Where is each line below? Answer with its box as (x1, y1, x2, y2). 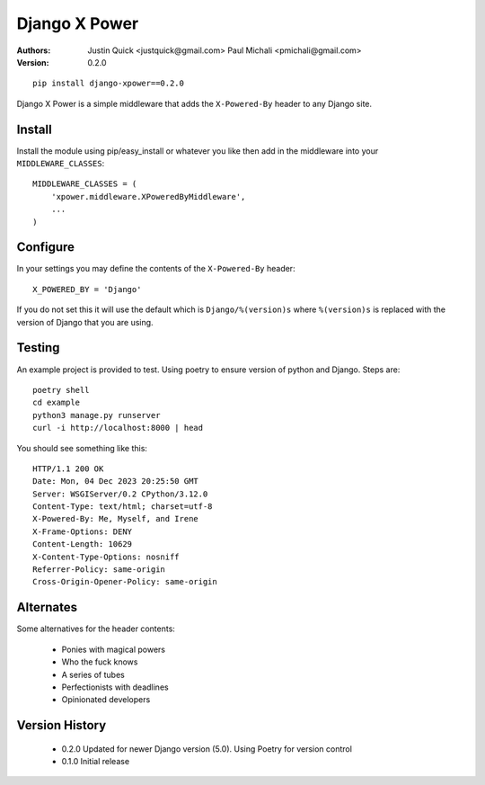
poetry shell (32, 385, 90, 395)
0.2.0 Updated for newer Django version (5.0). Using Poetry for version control (61, 743, 352, 754)
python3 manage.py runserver (32, 410, 161, 420)
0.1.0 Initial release (61, 756, 130, 767)
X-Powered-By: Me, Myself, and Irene (32, 513, 199, 524)
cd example (32, 397, 81, 408)
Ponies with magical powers (61, 644, 166, 655)
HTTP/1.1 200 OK (32, 463, 104, 474)
